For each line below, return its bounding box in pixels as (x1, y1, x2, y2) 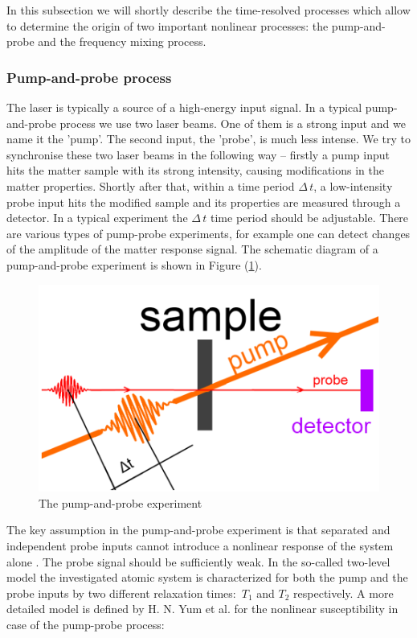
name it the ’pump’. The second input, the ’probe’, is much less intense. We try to (6, 130, 411, 147)
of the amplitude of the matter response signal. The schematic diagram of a (6, 241, 378, 257)
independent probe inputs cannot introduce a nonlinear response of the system (6, 537, 394, 554)
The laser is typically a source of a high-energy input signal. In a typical (6, 99, 362, 115)
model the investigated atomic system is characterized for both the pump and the (6, 569, 408, 586)
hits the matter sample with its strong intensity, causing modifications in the (6, 162, 385, 179)
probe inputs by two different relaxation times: (6, 584, 236, 601)
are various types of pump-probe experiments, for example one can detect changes (6, 224, 411, 241)
